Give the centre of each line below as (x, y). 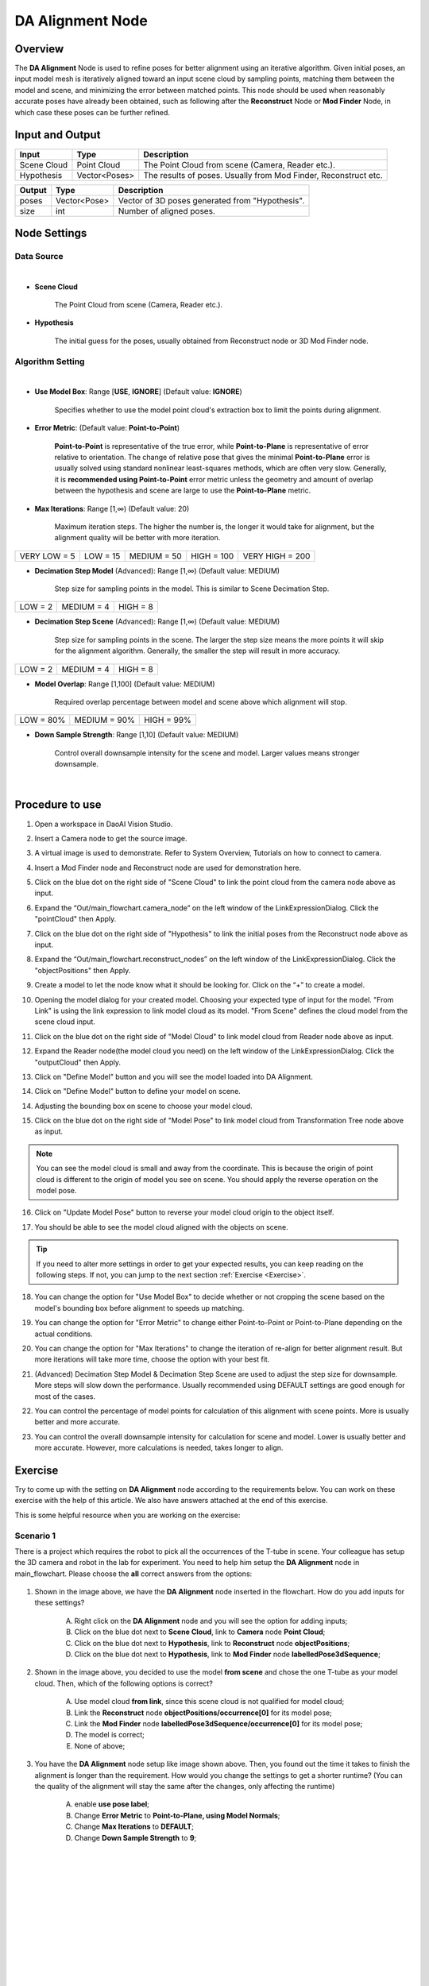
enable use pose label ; (112, 1804)
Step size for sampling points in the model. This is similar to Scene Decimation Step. (192, 589)
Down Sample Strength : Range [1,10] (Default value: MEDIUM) (137, 735)
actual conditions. (64, 1334)
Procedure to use (58, 805)
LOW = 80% (43, 721)
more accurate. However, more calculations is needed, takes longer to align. (159, 1448)
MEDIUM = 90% (104, 721)
